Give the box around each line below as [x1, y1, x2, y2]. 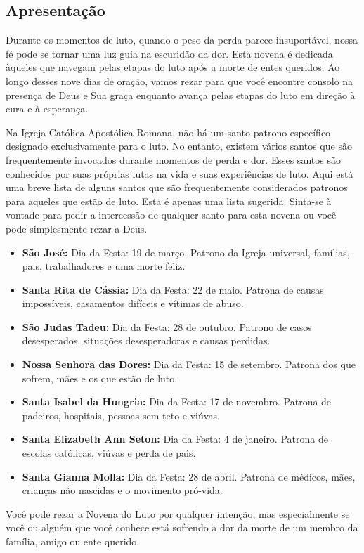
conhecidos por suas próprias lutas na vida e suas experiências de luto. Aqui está [6, 166, 353, 181]
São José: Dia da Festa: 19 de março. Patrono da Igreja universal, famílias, [22, 245, 350, 259]
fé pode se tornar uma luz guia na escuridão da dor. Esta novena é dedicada [6, 46, 333, 60]
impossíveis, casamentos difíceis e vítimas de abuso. [22, 296, 244, 311]
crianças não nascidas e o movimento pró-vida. [22, 483, 223, 497]
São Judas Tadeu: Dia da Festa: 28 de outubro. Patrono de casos [22, 319, 312, 334]
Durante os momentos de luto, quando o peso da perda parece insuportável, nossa [6, 32, 358, 47]
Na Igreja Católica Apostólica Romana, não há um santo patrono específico [6, 124, 331, 139]
